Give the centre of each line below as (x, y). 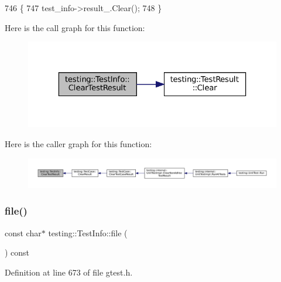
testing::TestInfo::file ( (88, 232)
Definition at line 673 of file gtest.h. (69, 272)
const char (23, 232)
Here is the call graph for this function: (75, 27)
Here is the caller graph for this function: (78, 143)
